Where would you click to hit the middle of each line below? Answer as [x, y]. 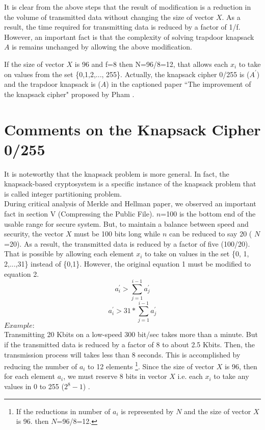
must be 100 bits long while [117, 234]
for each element [30, 376]
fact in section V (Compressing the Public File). [79, 214]
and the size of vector [218, 411]
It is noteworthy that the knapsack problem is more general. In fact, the [117, 173]
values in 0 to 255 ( [34, 386]
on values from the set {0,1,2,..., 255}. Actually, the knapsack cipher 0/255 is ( [127, 74]
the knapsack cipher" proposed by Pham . [69, 94]
